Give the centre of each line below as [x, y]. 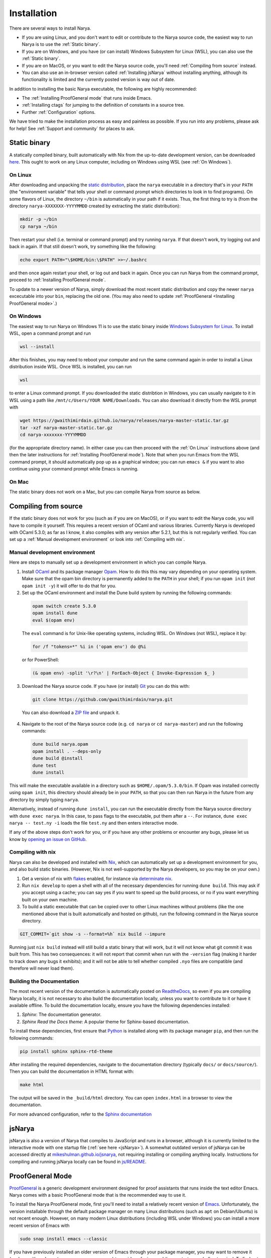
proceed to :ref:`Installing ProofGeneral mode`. [57, 280]
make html [32, 1085]
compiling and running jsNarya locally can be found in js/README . [78, 1161]
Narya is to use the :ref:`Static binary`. [61, 44]
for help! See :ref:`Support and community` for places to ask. [72, 128]
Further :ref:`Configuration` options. [59, 112]
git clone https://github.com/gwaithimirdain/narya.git [103, 699]
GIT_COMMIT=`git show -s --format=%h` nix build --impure [93, 934]
